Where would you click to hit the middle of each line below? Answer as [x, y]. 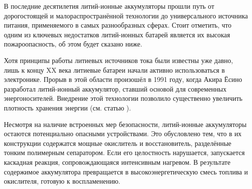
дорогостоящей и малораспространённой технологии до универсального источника [126, 15]
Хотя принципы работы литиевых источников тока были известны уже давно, [118, 60]
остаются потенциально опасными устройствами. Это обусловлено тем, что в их [123, 134]
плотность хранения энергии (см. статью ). [68, 107]
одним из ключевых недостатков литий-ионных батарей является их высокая [117, 34]
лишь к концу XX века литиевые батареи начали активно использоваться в [114, 70]
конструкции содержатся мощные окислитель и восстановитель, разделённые [118, 143]
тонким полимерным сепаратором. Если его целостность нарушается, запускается [124, 152]
